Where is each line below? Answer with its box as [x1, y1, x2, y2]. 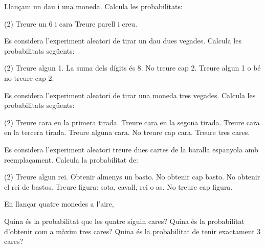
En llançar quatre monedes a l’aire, [4, 198, 114, 209]
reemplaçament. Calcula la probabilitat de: [4, 154, 138, 165]
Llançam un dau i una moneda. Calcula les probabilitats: [4, 1, 183, 11]
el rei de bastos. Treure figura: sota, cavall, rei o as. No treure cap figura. [4, 181, 233, 192]
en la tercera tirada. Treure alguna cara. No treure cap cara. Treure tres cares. [4, 127, 250, 138]
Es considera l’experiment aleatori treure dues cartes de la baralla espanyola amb [4, 144, 258, 154]
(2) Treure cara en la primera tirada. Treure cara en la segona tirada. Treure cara [4, 117, 260, 127]
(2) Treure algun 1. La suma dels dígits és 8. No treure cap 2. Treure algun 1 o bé [4, 62, 261, 73]
